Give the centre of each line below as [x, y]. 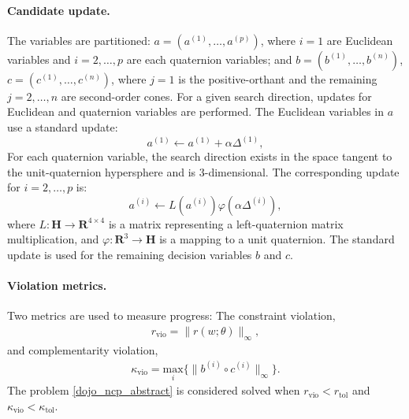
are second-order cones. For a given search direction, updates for [216, 96]
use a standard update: [63, 126]
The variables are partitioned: [79, 40]
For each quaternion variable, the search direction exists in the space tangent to [200, 156]
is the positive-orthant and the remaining [278, 78]
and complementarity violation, [83, 349]
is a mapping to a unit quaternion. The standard [277, 239]
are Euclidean [360, 40]
